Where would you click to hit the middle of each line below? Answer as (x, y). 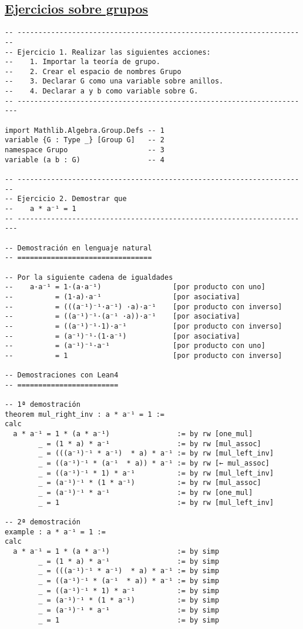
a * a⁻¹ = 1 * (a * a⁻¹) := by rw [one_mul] (133, 434)
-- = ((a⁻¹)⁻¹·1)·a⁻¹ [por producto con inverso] (144, 326)
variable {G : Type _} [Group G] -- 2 (85, 140)
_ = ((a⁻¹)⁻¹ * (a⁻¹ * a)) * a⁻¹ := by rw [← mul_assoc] (154, 464)
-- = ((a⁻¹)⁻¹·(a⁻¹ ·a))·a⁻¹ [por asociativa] (122, 317)
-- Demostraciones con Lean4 (62, 375)
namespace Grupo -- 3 (85, 150)
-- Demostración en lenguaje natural (78, 248)
